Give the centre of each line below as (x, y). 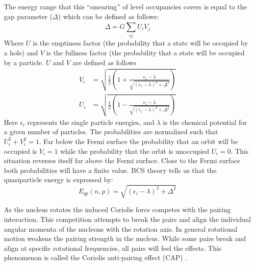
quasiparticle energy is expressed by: (59, 180)
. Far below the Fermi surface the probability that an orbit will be (139, 141)
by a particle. (24, 62)
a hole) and (21, 52)
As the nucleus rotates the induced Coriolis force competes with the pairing (117, 209)
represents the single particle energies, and (91, 122)
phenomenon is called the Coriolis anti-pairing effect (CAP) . (96, 257)
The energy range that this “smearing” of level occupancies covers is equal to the (126, 6)
